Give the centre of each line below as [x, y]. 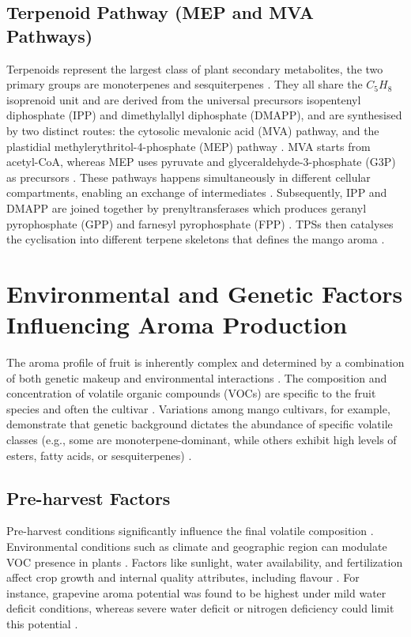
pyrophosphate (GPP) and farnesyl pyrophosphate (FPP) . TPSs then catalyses [200, 223]
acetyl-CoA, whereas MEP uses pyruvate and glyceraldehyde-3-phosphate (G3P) [201, 162]
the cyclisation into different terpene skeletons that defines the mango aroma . [196, 239]
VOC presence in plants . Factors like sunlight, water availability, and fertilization [205, 562]
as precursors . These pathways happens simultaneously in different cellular [189, 177]
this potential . [42, 623]
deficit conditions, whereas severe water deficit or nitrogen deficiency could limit [200, 608]
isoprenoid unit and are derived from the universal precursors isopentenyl [184, 99]
